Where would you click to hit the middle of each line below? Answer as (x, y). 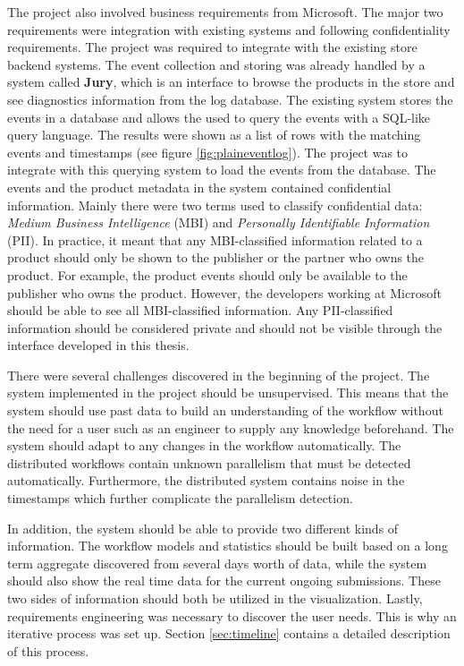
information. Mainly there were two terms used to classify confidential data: (215, 205)
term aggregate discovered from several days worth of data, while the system (217, 563)
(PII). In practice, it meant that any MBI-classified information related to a (215, 239)
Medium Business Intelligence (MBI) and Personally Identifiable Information (219, 222)
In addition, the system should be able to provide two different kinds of (203, 528)
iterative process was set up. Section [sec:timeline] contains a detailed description (229, 633)
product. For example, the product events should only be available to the (207, 274)
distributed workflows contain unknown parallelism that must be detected (209, 462)
